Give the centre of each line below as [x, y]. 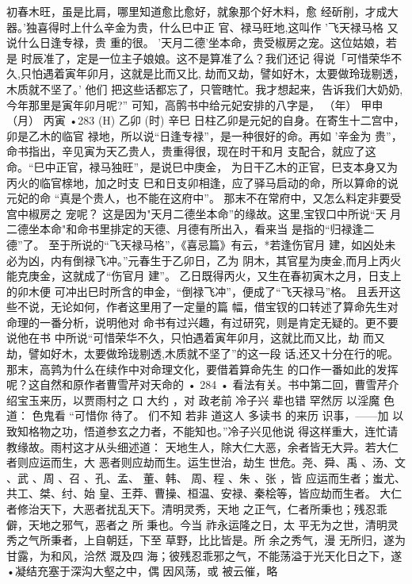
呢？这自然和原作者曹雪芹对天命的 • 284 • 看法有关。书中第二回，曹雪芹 [197, 384]
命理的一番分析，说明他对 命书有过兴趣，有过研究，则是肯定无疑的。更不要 [202, 322]
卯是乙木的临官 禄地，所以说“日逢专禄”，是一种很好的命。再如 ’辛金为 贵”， [204, 135]
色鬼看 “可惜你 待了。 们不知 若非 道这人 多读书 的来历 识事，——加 [210, 415]
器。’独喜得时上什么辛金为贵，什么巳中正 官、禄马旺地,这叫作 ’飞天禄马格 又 [202, 27]
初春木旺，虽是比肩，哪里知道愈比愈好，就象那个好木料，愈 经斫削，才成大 [202, 11]
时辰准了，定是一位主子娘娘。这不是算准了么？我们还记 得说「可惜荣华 [206, 58]
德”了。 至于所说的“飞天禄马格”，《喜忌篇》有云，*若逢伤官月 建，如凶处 [196, 244]
